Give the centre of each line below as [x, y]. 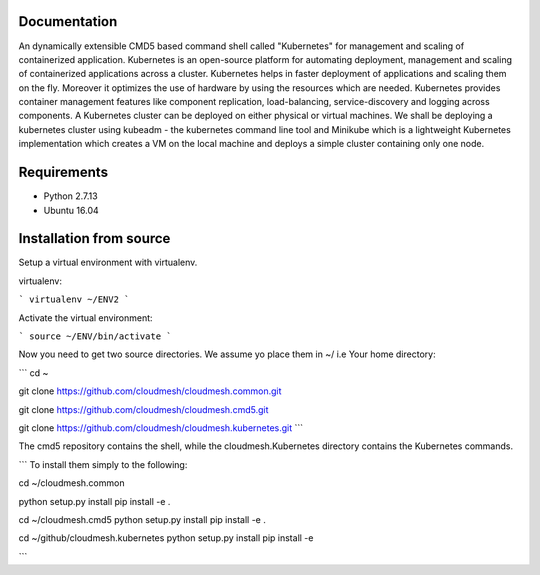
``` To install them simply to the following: [103, 464]
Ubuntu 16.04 [71, 210]
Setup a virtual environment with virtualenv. [108, 262]
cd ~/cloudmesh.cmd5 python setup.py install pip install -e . [142, 519]
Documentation [68, 21]
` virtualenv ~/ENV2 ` [74, 299]
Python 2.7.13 [71, 196]
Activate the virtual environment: [86, 317]
